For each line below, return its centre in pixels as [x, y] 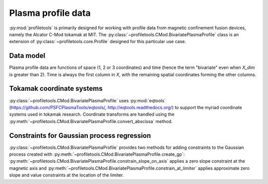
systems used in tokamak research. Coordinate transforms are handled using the [92, 115]
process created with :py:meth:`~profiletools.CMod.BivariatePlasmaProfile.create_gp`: [97, 154]
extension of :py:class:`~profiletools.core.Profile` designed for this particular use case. [98, 42]
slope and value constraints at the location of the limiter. [67, 175]
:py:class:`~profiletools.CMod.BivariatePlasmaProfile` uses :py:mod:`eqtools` [88, 100]
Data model [27, 56]
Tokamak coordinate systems [56, 89]
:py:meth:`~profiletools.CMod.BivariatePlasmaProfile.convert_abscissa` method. [91, 121]
